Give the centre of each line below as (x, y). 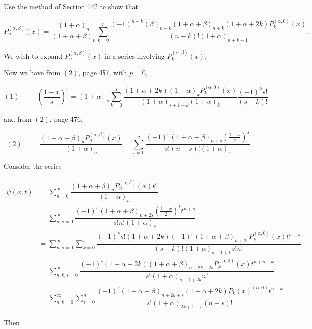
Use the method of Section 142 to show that (71, 6)
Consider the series (33, 166)
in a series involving (135, 55)
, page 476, (66, 119)
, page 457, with (103, 72)
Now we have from (32, 72)
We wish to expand (33, 55)
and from (18, 119)
